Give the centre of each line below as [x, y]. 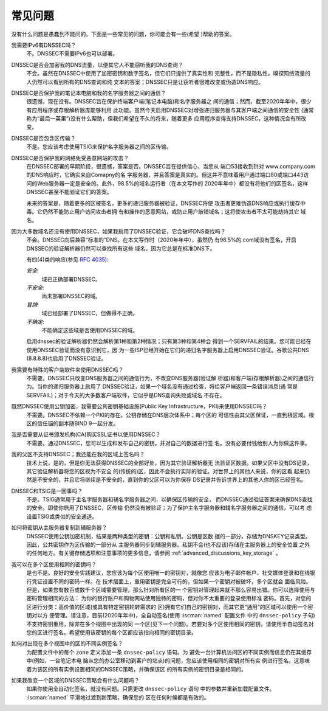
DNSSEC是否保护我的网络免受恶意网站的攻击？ [70, 158]
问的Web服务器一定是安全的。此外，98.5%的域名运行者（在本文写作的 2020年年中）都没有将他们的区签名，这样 [167, 183]
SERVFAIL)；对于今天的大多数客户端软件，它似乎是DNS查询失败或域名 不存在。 [126, 395]
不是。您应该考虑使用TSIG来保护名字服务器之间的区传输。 [99, 147]
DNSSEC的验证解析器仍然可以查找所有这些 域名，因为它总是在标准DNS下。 [121, 248]
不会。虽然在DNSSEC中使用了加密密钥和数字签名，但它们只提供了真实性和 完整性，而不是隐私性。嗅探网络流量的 [169, 74]
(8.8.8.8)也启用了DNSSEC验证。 [67, 358]
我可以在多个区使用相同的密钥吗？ [54, 564]
